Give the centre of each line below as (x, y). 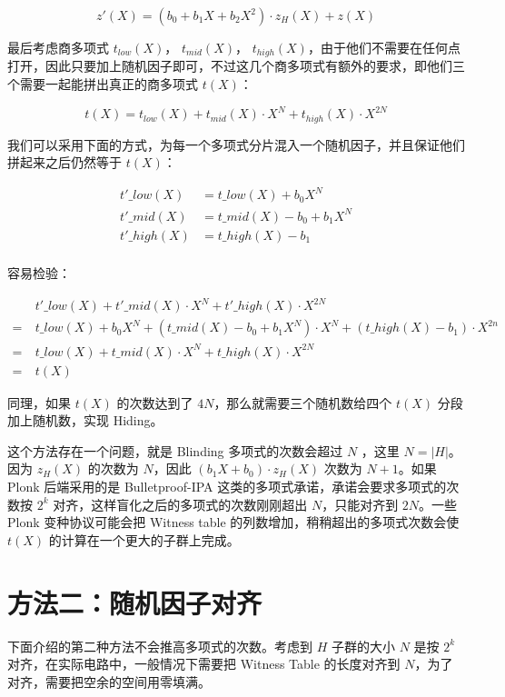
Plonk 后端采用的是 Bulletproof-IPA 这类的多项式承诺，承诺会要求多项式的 (227, 486)
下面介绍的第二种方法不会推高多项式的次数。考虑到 (160, 646)
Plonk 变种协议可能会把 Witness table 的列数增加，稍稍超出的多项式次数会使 (233, 522)
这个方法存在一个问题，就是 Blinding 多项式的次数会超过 (175, 450)
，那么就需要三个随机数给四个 (303, 402)
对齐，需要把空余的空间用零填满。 (109, 681)
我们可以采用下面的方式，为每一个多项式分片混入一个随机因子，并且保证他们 (236, 144)
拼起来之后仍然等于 (64, 162)
